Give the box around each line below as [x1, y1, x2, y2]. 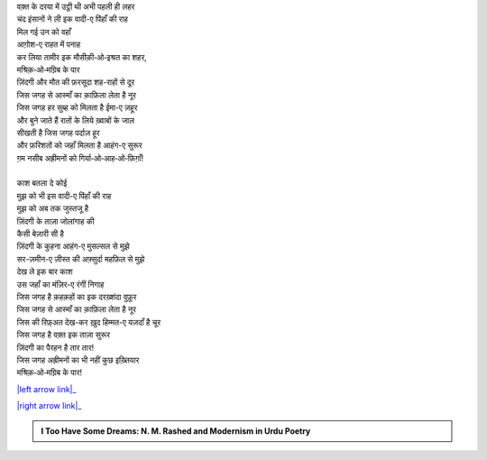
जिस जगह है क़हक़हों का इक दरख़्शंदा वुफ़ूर [16, 291, 137, 302]
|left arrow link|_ [16, 383, 77, 394]
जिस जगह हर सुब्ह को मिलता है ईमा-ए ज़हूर [16, 102, 138, 113]
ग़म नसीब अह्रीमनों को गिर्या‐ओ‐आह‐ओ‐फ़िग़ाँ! [16, 152, 144, 163]
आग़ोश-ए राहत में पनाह [16, 39, 81, 50]
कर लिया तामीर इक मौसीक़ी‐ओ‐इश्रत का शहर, [16, 51, 148, 62]
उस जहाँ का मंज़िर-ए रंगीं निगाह [16, 279, 105, 290]
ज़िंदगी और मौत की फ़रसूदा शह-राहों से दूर [16, 77, 135, 87]
